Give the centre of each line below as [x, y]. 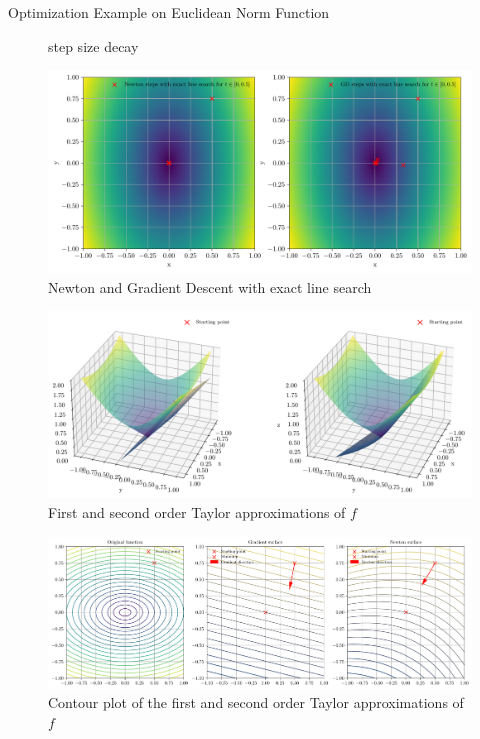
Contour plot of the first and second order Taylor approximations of [256, 702]
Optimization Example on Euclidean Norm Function [169, 12]
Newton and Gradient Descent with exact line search [210, 286]
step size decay [93, 45]
